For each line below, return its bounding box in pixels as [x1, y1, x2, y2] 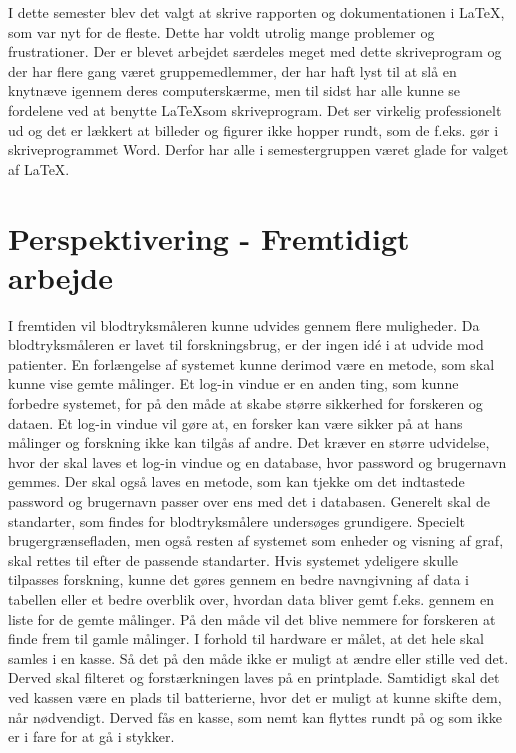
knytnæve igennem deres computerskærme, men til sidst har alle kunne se [8, 80, 461, 101]
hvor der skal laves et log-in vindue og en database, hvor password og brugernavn [8, 451, 507, 472]
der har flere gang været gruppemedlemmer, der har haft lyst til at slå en [8, 60, 457, 81]
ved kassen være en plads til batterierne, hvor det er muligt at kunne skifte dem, [8, 686, 502, 707]
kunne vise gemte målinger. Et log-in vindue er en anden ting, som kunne [8, 373, 459, 394]
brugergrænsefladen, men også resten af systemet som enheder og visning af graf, [8, 530, 504, 551]
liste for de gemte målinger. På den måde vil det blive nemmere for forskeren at [8, 608, 496, 629]
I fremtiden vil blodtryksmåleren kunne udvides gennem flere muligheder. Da [8, 314, 480, 335]
